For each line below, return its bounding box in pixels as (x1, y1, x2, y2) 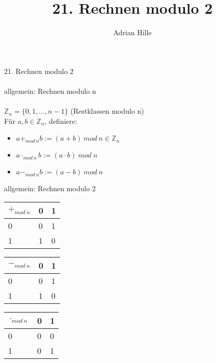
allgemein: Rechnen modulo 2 (4, 183, 96, 194)
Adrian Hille (113, 27, 152, 38)
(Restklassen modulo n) (70, 106, 144, 116)
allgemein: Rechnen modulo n (4, 85, 96, 96)
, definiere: (44, 115, 77, 126)
